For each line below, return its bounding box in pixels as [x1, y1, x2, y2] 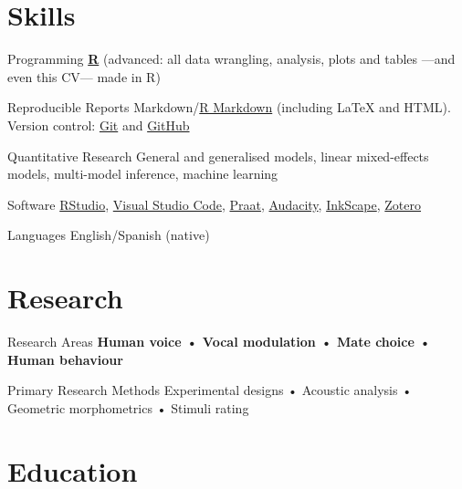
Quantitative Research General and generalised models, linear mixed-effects [7, 146, 429, 165]
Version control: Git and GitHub [7, 115, 190, 134]
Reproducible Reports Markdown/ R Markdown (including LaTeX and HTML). [7, 98, 451, 117]
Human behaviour [7, 349, 123, 369]
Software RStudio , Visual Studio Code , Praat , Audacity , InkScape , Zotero [7, 194, 422, 213]
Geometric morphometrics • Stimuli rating [7, 398, 249, 417]
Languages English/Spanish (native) [7, 225, 210, 244]
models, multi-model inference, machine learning [7, 164, 278, 183]
